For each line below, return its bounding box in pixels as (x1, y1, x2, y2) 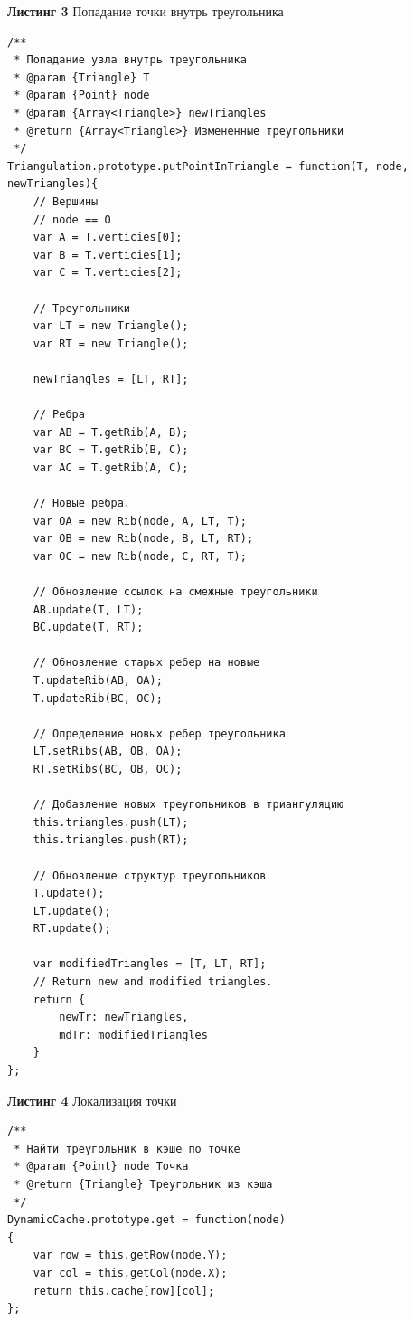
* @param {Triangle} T (14, 71, 150, 84)
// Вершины (33, 195, 99, 208)
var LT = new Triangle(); (33, 319, 189, 333)
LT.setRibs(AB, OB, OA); (33, 745, 183, 758)
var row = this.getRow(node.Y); (33, 1249, 228, 1262)
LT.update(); (33, 904, 111, 917)
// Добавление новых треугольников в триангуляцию (33, 798, 344, 812)
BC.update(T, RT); (33, 621, 144, 634)
